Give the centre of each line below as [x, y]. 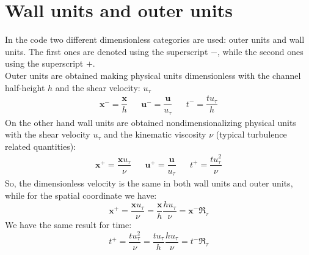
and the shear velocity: [98, 87]
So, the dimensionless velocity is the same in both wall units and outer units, [149, 183]
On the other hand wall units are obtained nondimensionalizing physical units [151, 122]
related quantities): [41, 146]
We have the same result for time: [68, 225]
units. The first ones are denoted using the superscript [107, 51]
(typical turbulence [251, 134]
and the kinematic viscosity [155, 134]
